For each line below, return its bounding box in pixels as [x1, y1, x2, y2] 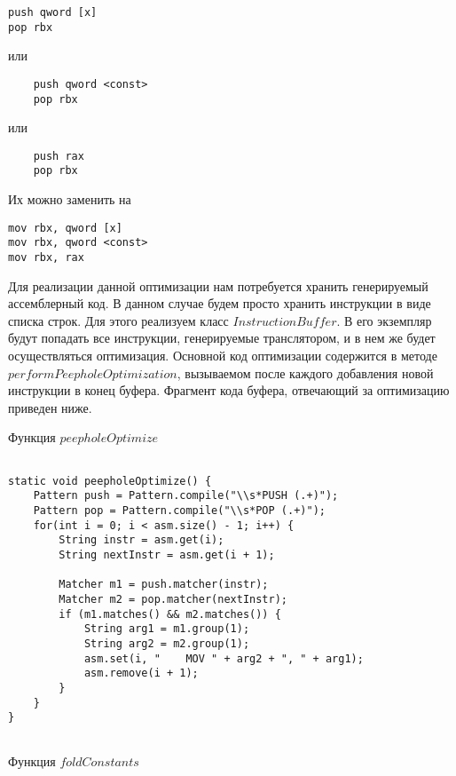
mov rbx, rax [8, 251, 84, 265]
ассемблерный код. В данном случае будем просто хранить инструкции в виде [8, 294, 431, 313]
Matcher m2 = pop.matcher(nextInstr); [59, 592, 287, 606]
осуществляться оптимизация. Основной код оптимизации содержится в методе [8, 346, 437, 365]
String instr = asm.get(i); [59, 534, 224, 547]
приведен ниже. [8, 398, 92, 416]
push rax [33, 149, 84, 162]
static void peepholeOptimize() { [8, 474, 212, 487]
